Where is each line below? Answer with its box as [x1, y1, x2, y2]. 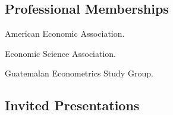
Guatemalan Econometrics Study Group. [5, 67, 153, 79]
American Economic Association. [5, 27, 125, 40]
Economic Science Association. [5, 47, 116, 59]
